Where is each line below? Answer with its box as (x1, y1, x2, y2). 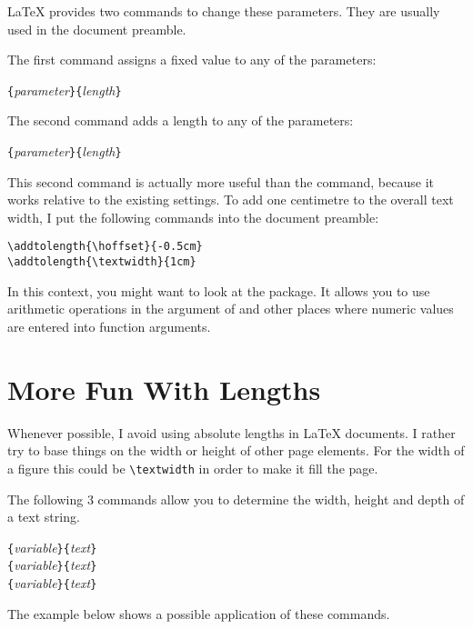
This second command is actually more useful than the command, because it (7, 172, 434, 191)
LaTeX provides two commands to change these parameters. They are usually (7, 2, 440, 20)
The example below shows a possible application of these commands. (7, 604, 390, 623)
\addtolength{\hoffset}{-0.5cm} (7, 240, 203, 254)
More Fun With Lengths (7, 370, 321, 407)
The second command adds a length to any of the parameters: (7, 111, 354, 130)
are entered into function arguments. (7, 316, 211, 335)
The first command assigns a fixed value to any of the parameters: (7, 50, 377, 69)
